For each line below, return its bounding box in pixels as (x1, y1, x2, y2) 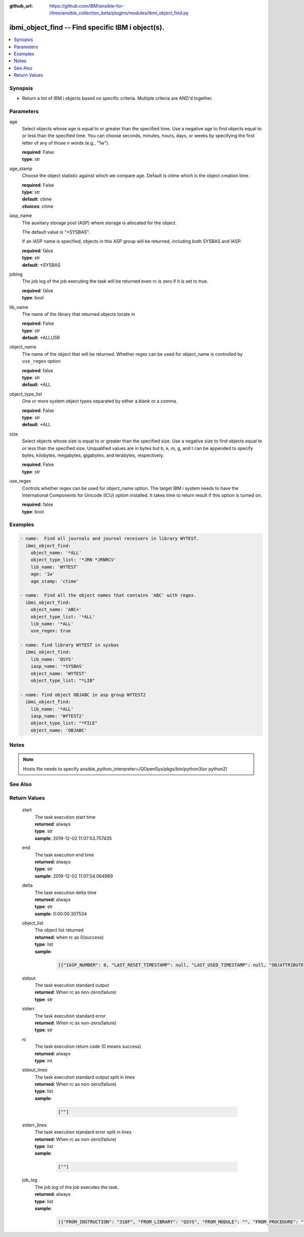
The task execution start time (34, 814, 96, 820)
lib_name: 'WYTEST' (30, 564, 80, 570)
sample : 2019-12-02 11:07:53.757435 (34, 835, 112, 841)
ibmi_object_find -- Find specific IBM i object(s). (9, 23, 165, 32)
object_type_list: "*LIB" (30, 678, 95, 683)
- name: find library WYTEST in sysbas (20, 642, 119, 648)
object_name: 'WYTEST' (30, 670, 87, 676)
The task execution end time (34, 851, 94, 857)
